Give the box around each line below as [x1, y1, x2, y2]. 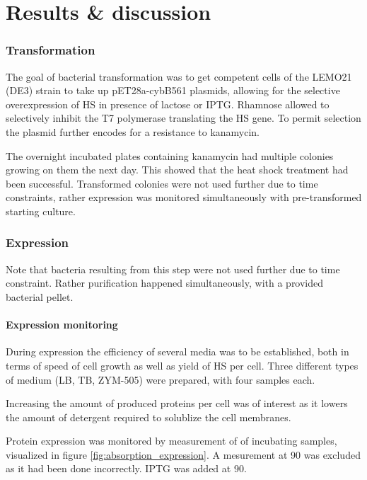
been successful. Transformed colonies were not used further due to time [6, 176, 318, 190]
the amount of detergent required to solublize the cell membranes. [6, 409, 291, 424]
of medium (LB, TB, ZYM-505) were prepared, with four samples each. [6, 372, 315, 387]
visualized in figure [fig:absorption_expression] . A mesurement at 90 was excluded [6, 447, 361, 462]
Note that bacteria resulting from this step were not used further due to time [6, 261, 340, 276]
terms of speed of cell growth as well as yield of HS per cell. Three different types [6, 358, 359, 372]
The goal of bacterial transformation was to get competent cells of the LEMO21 [6, 69, 352, 84]
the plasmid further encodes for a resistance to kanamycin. [6, 124, 260, 139]
